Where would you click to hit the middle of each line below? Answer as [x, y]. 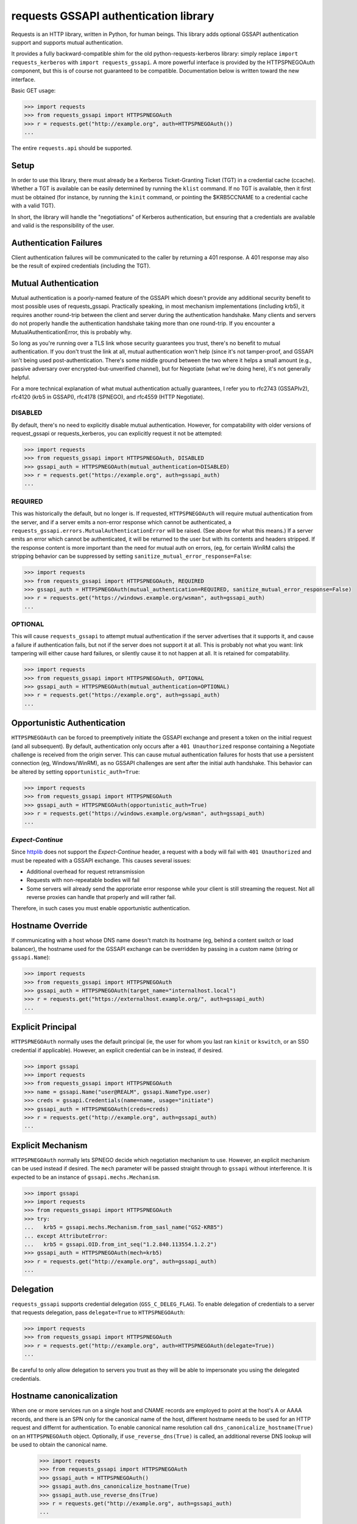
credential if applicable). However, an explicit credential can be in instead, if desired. [117, 1050]
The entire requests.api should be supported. [72, 148]
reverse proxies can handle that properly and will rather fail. [101, 897]
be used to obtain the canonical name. [59, 1444]
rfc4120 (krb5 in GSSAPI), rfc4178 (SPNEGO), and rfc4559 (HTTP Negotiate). [108, 397]
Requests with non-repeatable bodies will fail [83, 880]
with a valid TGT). [34, 206]
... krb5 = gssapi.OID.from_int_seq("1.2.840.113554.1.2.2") [121, 1244]
